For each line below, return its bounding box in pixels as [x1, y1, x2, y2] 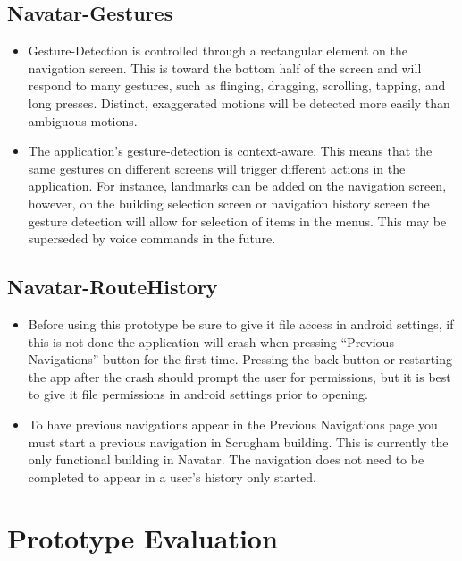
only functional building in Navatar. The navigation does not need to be [28, 450, 424, 469]
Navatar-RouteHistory [7, 273, 218, 301]
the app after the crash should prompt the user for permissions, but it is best [28, 367, 451, 386]
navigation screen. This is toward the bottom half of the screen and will [28, 58, 422, 77]
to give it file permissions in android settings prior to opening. [28, 385, 368, 404]
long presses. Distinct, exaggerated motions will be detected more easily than [28, 93, 450, 112]
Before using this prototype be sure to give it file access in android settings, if [28, 314, 454, 333]
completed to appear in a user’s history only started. [28, 467, 316, 486]
